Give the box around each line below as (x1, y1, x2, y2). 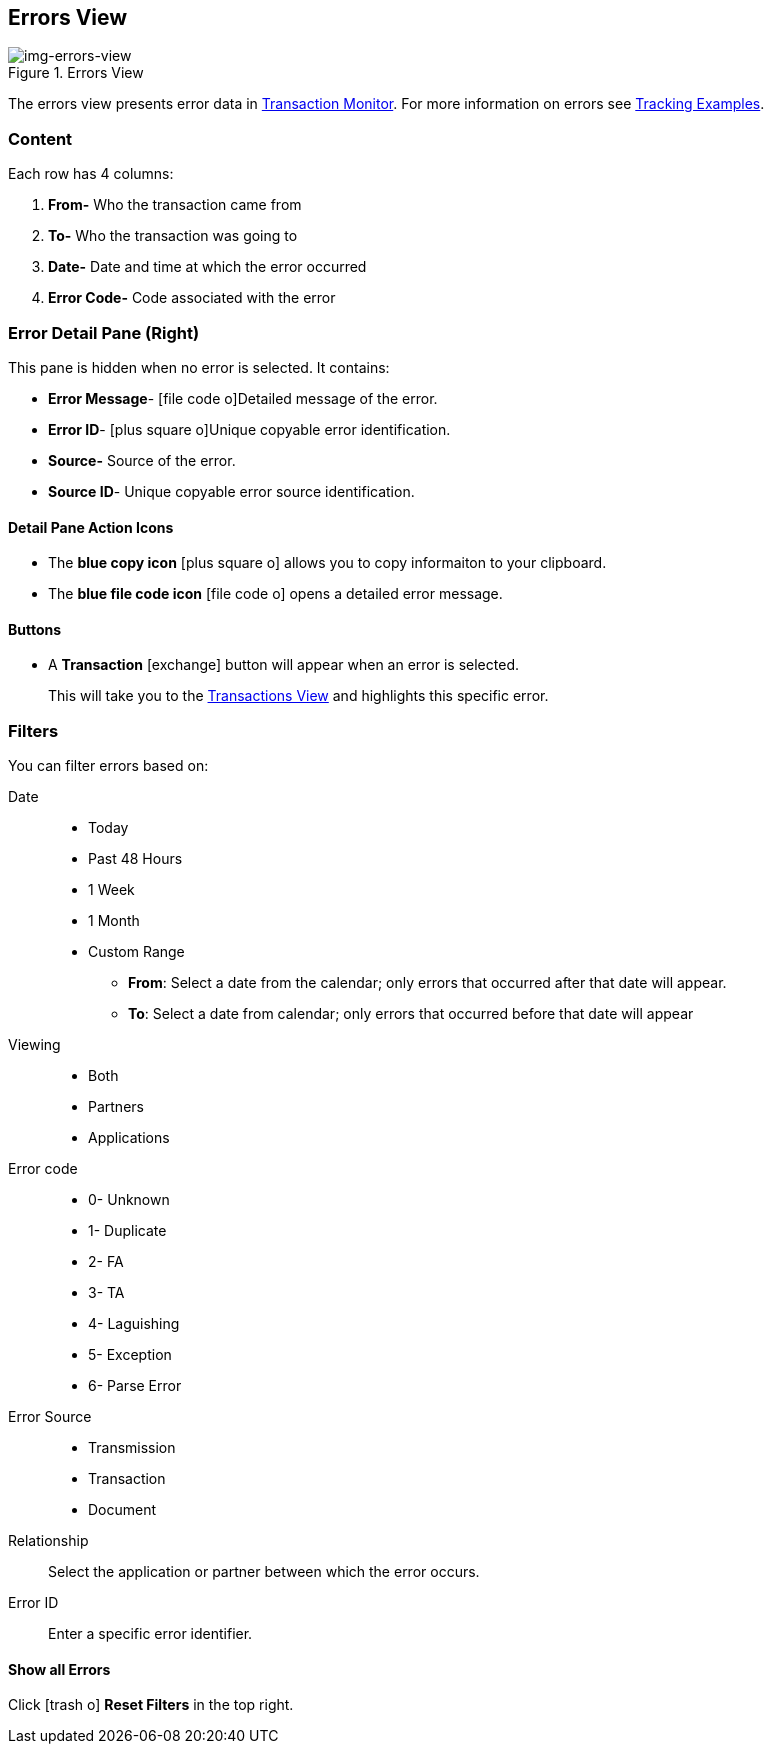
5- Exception (88, 1346, 172, 1364)
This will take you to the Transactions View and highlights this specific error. (48, 687, 549, 705)
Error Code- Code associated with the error (48, 289, 336, 307)
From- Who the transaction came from (48, 196, 302, 214)
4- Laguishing (88, 1315, 180, 1333)
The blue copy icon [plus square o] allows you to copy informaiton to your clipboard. (48, 554, 607, 572)
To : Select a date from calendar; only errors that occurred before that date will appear (128, 1005, 694, 1023)
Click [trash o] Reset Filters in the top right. (8, 1696, 294, 1714)
